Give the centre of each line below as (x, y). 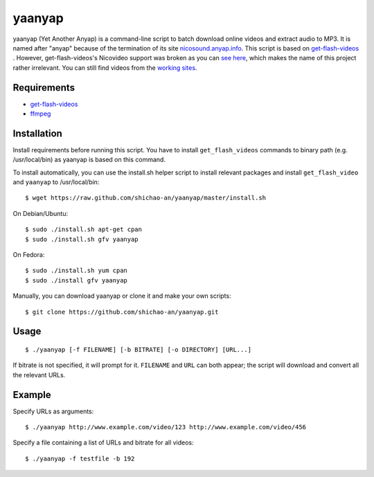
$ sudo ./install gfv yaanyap (77, 280)
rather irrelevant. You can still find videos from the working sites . (105, 67)
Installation (37, 133)
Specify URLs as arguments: (53, 411)
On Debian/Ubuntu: (41, 213)
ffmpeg (41, 114)
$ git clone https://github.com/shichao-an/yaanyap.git (122, 312)
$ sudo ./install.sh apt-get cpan (83, 229)
